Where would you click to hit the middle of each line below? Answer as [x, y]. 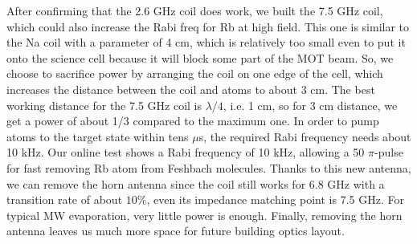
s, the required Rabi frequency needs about [305, 136]
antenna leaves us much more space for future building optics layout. [176, 231]
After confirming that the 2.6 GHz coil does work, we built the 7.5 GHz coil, [195, 10]
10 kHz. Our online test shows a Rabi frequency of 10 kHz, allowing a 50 [186, 152]
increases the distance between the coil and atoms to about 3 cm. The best [191, 89]
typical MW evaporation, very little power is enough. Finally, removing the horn [204, 215]
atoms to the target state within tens [98, 136]
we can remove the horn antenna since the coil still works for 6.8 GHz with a [196, 183]
